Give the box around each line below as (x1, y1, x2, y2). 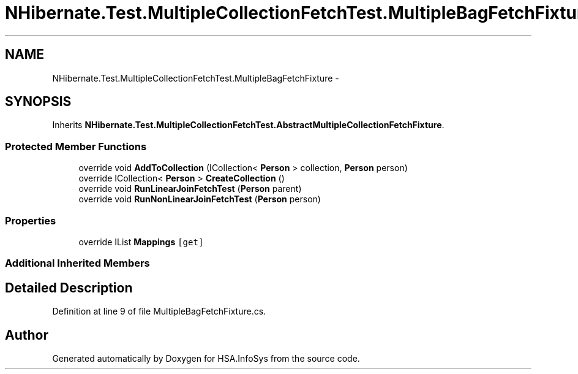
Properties (5, 214, 56, 227)
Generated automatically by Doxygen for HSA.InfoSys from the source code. (52, 353, 360, 364)
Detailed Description (5, 280, 133, 296)
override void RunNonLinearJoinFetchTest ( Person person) (78, 194, 321, 205)
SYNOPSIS (5, 94, 72, 110)
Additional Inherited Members (5, 257, 150, 270)
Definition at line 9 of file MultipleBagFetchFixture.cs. (52, 306, 266, 317)
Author (5, 327, 48, 343)
